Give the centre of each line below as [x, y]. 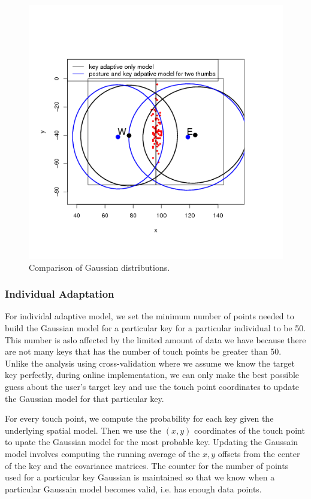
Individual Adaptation [60, 294]
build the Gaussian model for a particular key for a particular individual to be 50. [155, 328]
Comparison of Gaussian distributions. [99, 267]
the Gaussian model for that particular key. [84, 398]
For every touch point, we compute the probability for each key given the [139, 418]
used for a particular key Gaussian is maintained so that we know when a [140, 477]
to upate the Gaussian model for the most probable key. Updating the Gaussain [152, 442]
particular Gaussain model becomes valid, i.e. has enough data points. [133, 489]
